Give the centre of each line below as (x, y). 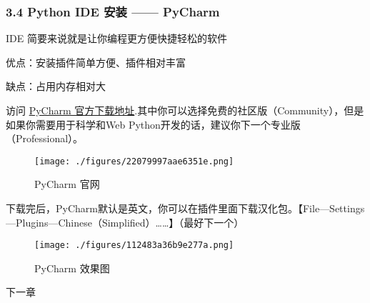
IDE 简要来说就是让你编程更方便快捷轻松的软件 (116, 38)
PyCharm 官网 (67, 184)
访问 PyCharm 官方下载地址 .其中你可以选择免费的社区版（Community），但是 (185, 110)
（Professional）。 (45, 138)
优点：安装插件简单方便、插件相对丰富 (96, 62)
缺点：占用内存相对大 (56, 86)
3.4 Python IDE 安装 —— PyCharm (113, 11)
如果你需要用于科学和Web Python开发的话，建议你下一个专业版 (153, 124)
